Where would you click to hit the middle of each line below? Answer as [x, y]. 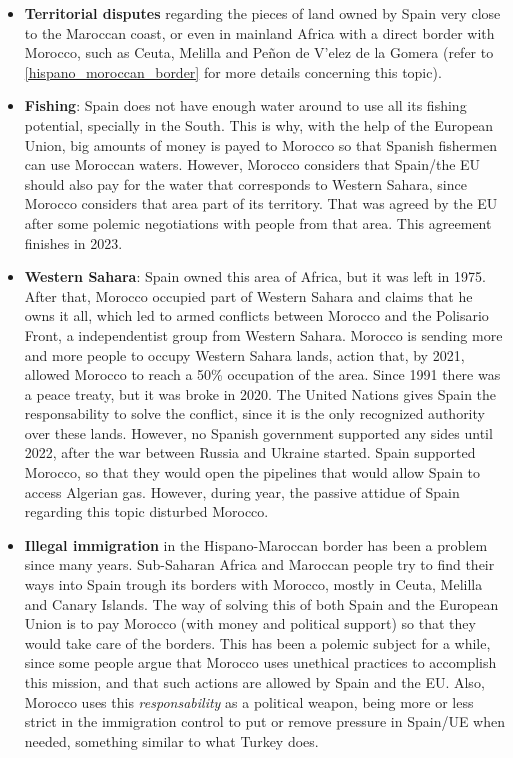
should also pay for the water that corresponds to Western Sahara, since [245, 183]
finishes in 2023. [73, 242]
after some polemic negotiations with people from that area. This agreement [258, 222]
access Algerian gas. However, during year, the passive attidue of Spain [242, 491]
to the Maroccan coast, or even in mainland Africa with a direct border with [259, 32]
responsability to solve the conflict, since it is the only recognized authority [254, 413]
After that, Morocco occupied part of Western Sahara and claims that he [248, 295]
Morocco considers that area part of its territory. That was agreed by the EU [261, 203]
